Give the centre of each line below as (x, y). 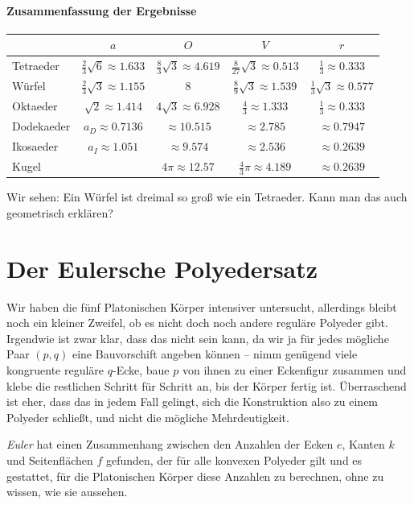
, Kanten (363, 444)
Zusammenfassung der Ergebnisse (102, 10)
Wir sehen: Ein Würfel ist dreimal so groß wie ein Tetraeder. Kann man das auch (207, 197)
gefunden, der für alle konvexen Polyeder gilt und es (234, 460)
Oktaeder (35, 106)
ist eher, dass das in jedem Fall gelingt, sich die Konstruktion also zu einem (193, 402)
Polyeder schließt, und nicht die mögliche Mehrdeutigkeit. (148, 417)
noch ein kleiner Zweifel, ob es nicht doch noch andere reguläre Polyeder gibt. (197, 323)
